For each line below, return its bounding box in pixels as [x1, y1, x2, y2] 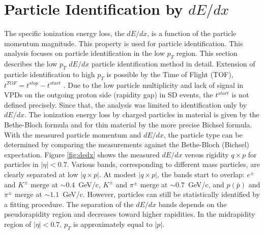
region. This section [176, 48, 238, 58]
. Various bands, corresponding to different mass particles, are [67, 159, 260, 170]
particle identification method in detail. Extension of [91, 58, 255, 69]
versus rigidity [185, 149, 229, 159]
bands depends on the [158, 198, 227, 209]
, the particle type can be [163, 129, 243, 140]
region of [4, 219, 32, 229]
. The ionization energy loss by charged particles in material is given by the [24, 109, 259, 120]
